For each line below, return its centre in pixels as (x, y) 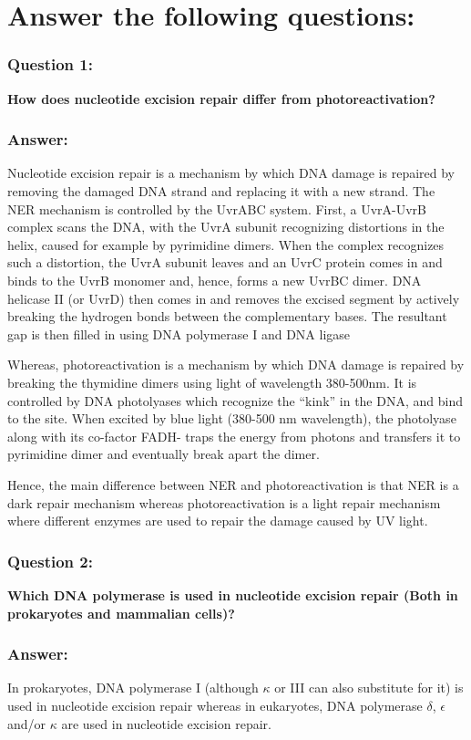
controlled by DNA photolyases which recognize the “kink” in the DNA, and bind (235, 400)
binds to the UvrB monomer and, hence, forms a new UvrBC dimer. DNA (215, 280)
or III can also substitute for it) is (369, 688)
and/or (27, 723)
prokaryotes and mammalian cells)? (121, 613)
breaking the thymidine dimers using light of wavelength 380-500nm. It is (212, 382)
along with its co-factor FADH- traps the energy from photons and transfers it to (234, 436)
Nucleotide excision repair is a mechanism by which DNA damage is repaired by (231, 173)
